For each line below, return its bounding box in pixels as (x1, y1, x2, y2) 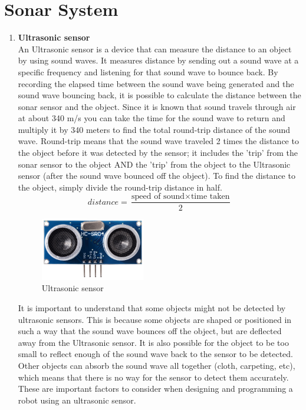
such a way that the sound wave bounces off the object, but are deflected (18, 325, 282, 337)
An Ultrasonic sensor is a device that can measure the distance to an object (18, 42, 292, 55)
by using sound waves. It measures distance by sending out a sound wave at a (18, 54, 299, 66)
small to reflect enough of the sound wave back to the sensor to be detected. (18, 348, 294, 360)
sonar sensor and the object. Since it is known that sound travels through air (18, 100, 296, 112)
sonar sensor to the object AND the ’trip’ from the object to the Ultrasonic (18, 158, 291, 170)
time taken (190, 192, 230, 201)
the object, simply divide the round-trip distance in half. (18, 181, 222, 193)
